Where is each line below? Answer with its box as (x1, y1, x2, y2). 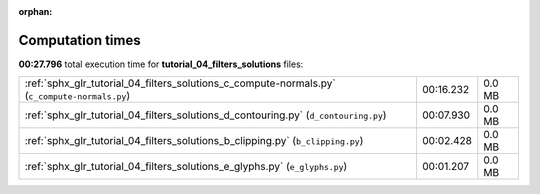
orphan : (18, 6, 53, 17)
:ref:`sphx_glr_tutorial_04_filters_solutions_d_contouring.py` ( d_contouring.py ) (24, 108, 387, 122)
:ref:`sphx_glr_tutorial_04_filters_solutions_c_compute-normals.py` (24, 76, 336, 90)
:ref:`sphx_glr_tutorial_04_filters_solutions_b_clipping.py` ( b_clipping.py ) (24, 134, 364, 148)
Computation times (18, 31, 141, 49)
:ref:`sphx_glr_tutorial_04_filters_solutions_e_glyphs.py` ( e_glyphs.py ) (24, 160, 348, 174)
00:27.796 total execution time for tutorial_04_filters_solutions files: (18, 58, 304, 70)
